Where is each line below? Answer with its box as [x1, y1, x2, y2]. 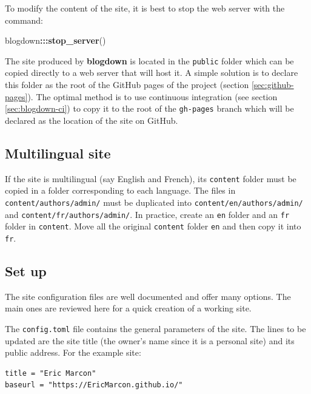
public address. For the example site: [5, 346, 141, 359]
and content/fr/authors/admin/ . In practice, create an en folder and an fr [5, 208, 290, 220]
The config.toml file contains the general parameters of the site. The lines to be [5, 322, 306, 335]
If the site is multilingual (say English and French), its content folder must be [5, 172, 296, 185]
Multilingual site [5, 143, 111, 162]
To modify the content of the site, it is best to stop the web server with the [5, 2, 285, 14]
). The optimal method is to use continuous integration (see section [27, 90, 278, 103]
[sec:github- [251, 78, 294, 91]
